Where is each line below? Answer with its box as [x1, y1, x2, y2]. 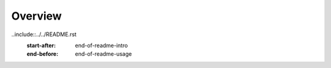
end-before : [26, 50, 58, 58]
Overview [11, 9, 62, 23]
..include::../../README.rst [11, 31, 77, 38]
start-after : [26, 42, 56, 49]
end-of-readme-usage [75, 50, 132, 58]
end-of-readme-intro [75, 42, 128, 49]
